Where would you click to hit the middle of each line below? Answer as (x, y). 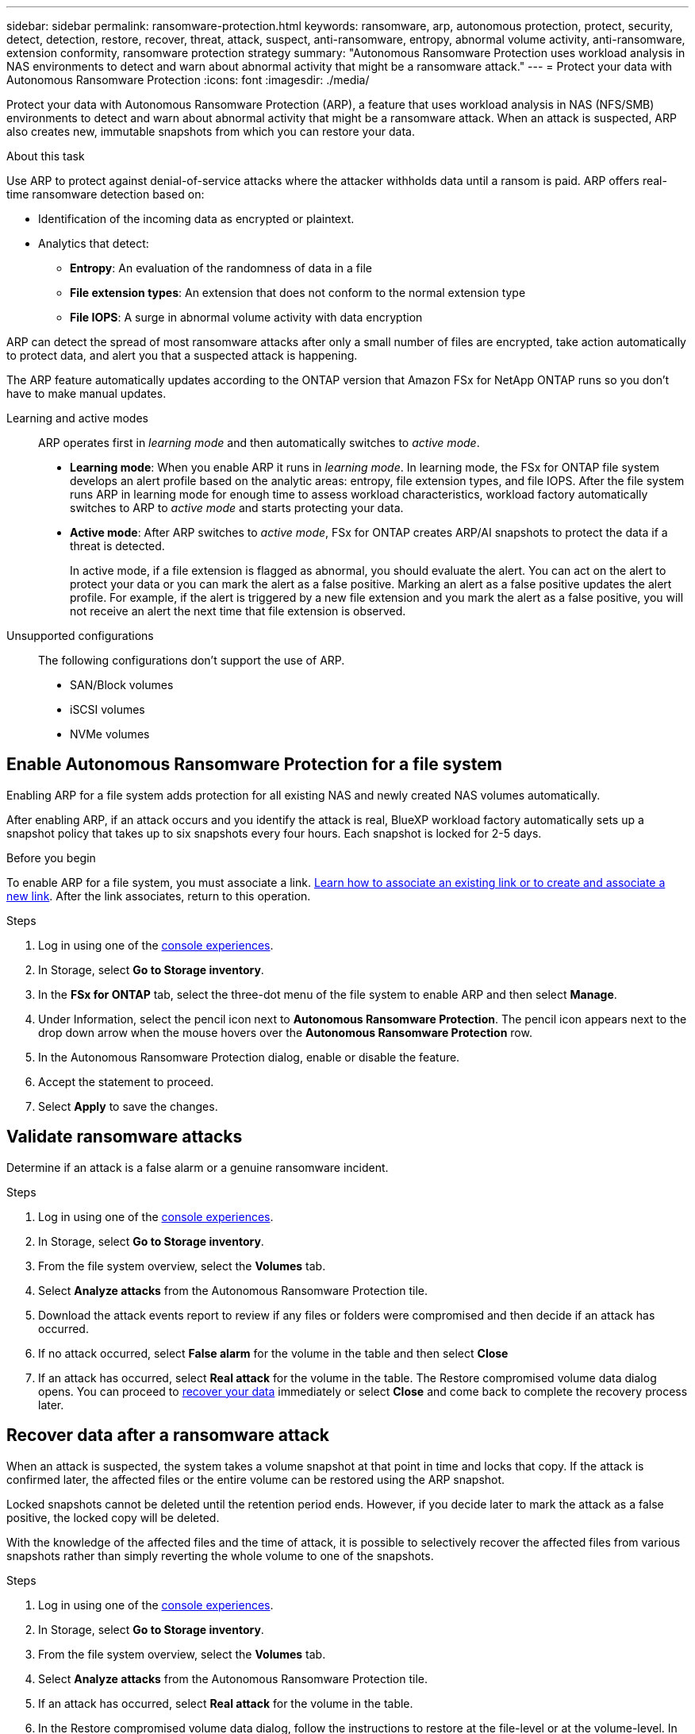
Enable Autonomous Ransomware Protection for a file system (255, 765)
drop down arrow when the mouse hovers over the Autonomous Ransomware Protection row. (285, 1032)
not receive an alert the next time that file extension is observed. (238, 611)
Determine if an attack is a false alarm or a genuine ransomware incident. (198, 1167)
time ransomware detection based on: (106, 194)
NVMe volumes (110, 734)
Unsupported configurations (80, 636)
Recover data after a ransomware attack (168, 1435)
